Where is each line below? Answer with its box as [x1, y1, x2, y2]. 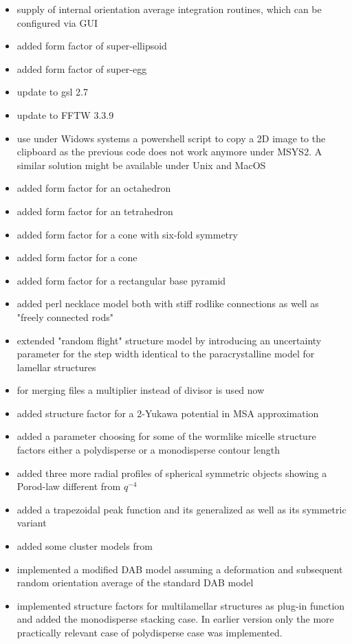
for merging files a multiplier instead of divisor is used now [16, 383, 265, 397]
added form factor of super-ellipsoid [16, 38, 167, 53]
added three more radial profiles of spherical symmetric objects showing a [16, 465, 327, 480]
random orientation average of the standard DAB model [16, 575, 254, 590]
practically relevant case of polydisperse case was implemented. [16, 625, 283, 639]
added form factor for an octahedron [16, 181, 171, 195]
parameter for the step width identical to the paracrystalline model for [16, 346, 315, 361]
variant [16, 515, 47, 530]
